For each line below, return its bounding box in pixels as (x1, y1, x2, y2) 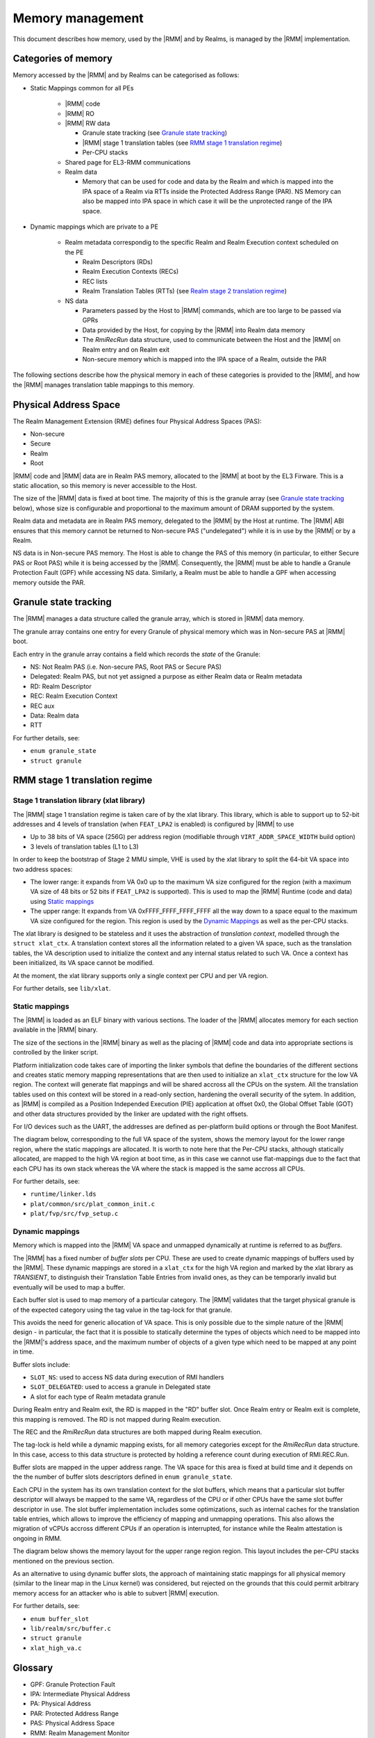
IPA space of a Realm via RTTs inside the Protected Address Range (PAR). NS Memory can (82, 187, 342, 195)
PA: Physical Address (30, 1700, 92, 1708)
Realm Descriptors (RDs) (82, 258, 153, 266)
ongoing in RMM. (12, 1534, 62, 1543)
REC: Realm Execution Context (30, 692, 118, 700)
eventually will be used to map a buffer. (12, 1283, 125, 1291)
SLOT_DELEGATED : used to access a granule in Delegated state (30, 1383, 211, 1391)
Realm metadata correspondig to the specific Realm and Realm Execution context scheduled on (65, 238, 339, 247)
